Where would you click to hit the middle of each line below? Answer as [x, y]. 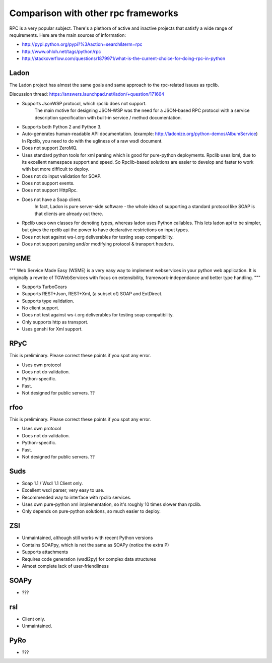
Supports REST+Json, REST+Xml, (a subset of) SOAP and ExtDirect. [92, 294]
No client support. [41, 308]
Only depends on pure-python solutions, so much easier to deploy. [91, 511]
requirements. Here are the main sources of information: [67, 35]
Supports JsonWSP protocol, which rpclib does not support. [84, 103]
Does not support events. [48, 183]
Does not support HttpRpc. [50, 190]
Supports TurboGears [45, 287]
